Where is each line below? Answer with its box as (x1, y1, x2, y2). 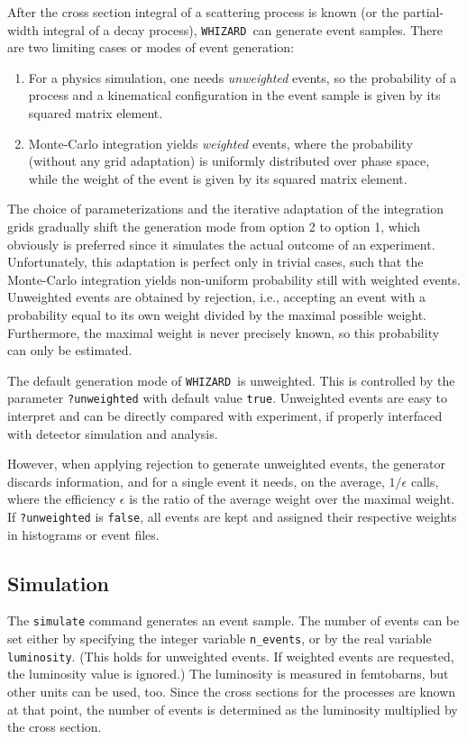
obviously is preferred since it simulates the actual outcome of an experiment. (7, 234, 435, 253)
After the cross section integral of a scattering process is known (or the (7, 3, 399, 21)
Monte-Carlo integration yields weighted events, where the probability (28, 133, 413, 152)
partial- (402, 3, 444, 21)
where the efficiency (7, 489, 116, 508)
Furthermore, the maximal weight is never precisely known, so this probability (7, 323, 440, 342)
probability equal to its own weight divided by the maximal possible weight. (7, 305, 427, 324)
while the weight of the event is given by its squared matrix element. (28, 169, 407, 187)
